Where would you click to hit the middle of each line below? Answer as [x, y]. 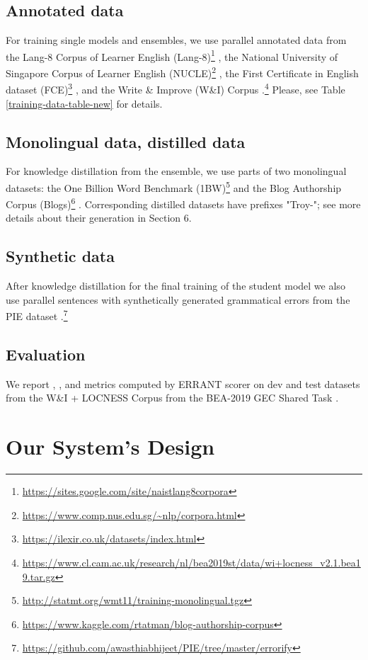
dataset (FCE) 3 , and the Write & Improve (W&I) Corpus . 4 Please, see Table [176, 88]
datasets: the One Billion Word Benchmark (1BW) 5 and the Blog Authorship [174, 186]
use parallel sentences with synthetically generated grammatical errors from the [178, 299]
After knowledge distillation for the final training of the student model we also [176, 286]
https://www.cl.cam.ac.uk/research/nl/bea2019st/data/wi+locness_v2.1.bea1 [191, 562]
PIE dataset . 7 [37, 315]
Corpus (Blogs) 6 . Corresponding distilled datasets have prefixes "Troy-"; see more [183, 203]
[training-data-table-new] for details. [84, 103]
